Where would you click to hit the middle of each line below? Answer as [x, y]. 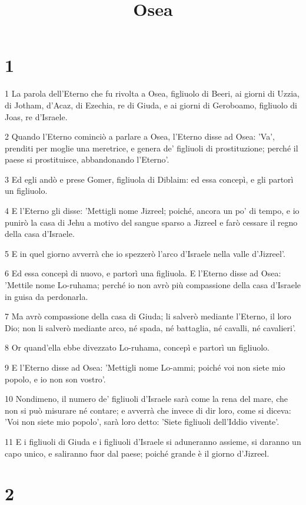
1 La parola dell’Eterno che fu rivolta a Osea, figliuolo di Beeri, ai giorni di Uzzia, [152, 93]
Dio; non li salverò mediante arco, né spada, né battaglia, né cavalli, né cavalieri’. [150, 327]
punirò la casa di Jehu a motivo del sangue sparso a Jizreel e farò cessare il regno [151, 222]
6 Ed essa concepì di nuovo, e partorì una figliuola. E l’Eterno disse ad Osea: [143, 273]
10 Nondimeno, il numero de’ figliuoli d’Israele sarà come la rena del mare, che [146, 399]
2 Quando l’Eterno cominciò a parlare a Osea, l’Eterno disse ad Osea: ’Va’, [140, 136]
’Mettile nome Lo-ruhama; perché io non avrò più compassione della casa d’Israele [153, 285]
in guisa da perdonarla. [46, 296]
